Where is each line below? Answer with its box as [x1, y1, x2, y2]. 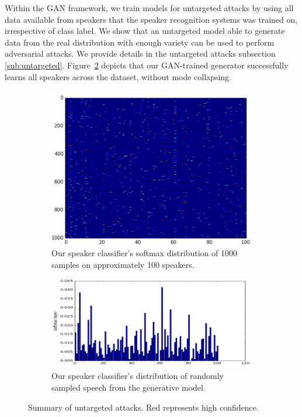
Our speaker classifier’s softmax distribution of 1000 [51, 247, 237, 259]
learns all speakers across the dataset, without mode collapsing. [5, 70, 231, 82]
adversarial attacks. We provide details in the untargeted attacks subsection [5, 47, 276, 60]
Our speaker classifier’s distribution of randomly [51, 370, 224, 382]
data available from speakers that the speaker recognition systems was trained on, [5, 13, 298, 25]
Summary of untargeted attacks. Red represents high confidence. [28, 401, 259, 413]
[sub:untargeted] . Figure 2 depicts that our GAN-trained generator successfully [5, 58, 289, 71]
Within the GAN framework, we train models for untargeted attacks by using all [5, 2, 294, 13]
